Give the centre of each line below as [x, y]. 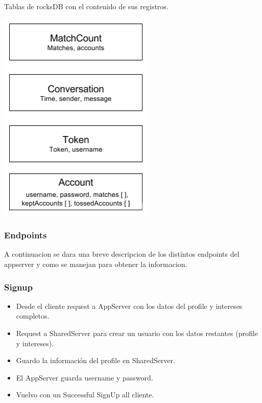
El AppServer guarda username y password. [85, 377]
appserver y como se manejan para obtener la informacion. [96, 264]
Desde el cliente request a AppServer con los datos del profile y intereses [129, 306]
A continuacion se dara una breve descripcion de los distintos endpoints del [122, 254]
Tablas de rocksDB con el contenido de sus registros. [86, 6]
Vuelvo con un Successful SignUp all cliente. [85, 395]
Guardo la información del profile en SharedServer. [96, 360]
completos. [33, 316]
